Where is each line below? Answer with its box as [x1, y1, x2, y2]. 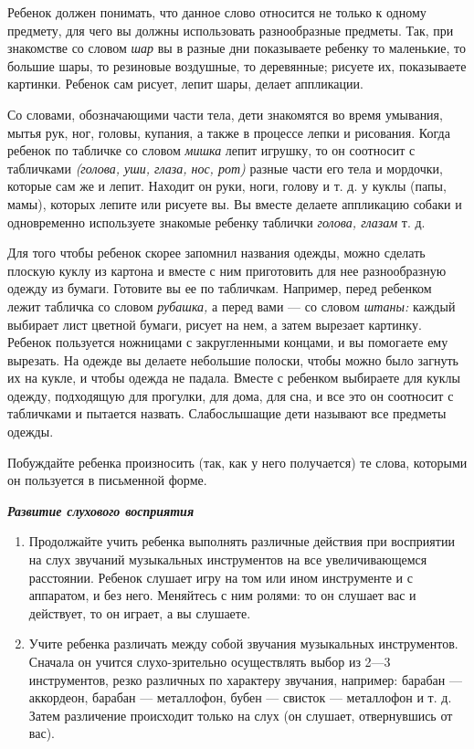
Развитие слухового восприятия [7, 501, 195, 520]
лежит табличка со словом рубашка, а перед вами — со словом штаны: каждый [7, 296, 456, 315]
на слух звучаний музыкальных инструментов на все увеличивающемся [28, 550, 427, 569]
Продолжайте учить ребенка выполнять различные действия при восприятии [28, 532, 455, 551]
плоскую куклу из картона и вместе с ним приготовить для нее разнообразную [7, 260, 447, 280]
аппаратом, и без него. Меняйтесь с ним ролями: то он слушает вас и [28, 585, 416, 605]
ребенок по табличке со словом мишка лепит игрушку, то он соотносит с [7, 141, 416, 160]
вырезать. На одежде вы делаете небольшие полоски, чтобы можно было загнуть [7, 350, 458, 369]
